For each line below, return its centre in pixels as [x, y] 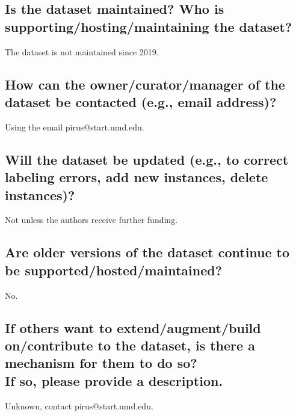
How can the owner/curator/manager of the [145, 84]
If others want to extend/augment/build [133, 327]
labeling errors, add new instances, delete [137, 177]
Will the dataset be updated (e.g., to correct [147, 159]
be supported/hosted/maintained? [114, 270]
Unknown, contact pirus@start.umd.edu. [79, 405]
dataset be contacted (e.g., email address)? [141, 101]
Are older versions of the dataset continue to [147, 252]
